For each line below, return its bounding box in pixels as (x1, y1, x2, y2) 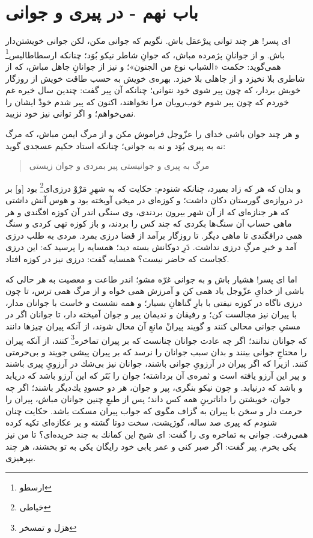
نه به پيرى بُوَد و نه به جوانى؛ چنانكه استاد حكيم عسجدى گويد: (5, 139, 226, 151)
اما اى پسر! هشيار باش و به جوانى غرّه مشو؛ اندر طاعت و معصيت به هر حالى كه (5, 272, 297, 285)
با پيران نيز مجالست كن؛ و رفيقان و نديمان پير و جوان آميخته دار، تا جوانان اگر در (5, 308, 297, 320)
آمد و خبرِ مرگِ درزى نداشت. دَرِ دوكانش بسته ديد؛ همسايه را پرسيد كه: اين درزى (5, 240, 297, 253)
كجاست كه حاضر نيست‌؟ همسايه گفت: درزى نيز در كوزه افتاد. (5, 252, 229, 264)
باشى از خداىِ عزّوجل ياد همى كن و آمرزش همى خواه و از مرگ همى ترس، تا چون (5, 284, 305, 297)
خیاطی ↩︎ (19, 501, 51, 513)
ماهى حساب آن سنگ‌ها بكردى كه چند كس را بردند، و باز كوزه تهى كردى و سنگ (5, 217, 292, 230)
